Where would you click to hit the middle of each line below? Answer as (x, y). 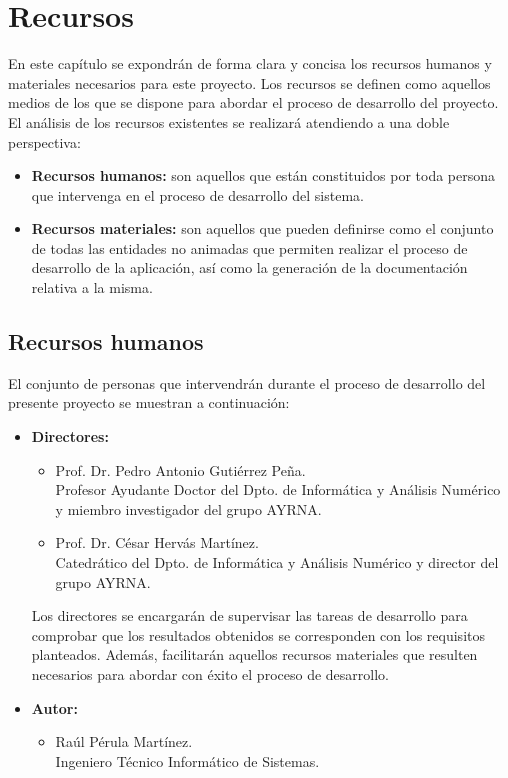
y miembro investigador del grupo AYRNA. (188, 508)
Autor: (54, 707)
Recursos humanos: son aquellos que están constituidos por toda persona (263, 175)
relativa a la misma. (92, 287)
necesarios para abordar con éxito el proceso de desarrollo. (210, 673)
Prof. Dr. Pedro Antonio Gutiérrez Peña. (180, 469)
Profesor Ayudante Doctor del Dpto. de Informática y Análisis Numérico (278, 489)
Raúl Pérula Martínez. (124, 741)
